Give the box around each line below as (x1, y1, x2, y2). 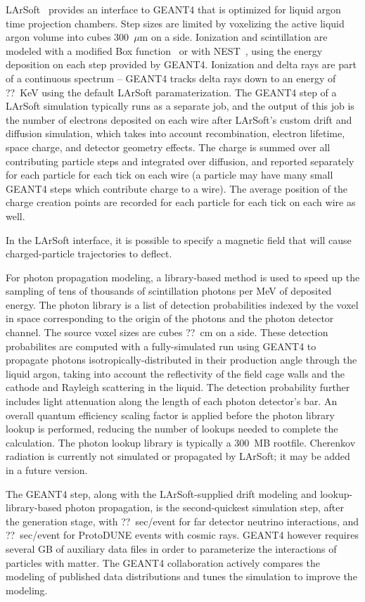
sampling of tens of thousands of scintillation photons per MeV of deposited (6, 283, 332, 298)
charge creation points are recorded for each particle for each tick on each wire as (6, 195, 356, 210)
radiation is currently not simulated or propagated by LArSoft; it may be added (6, 449, 350, 463)
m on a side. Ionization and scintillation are (139, 30, 328, 44)
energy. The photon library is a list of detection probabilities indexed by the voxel (6, 297, 359, 312)
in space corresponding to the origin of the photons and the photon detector (6, 311, 334, 326)
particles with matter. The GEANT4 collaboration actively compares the (6, 555, 321, 570)
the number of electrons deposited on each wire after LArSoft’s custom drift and (6, 112, 352, 127)
